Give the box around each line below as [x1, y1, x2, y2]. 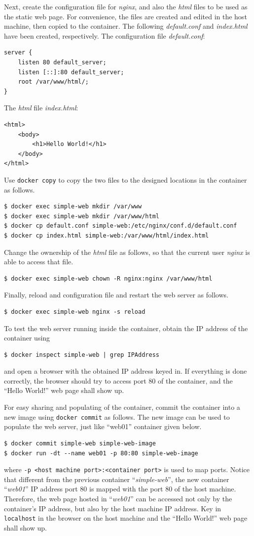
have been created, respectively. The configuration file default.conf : [4, 30, 205, 41]
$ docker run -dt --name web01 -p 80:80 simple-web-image [4, 449, 198, 457]
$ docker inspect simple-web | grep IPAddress [4, 351, 159, 358]
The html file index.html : [4, 102, 78, 113]
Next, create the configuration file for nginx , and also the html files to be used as [4, 1, 248, 11]
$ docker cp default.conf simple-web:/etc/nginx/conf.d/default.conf [4, 222, 237, 230]
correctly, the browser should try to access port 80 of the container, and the [4, 375, 233, 386]
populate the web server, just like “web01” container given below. [4, 421, 202, 432]
